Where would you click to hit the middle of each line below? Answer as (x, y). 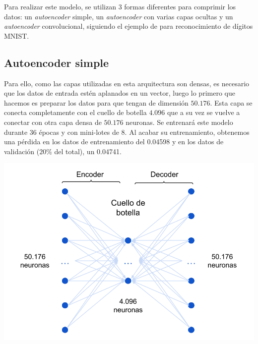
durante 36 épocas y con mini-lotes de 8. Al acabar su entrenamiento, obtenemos (127, 132)
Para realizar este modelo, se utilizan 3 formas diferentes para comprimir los (120, 6)
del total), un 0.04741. (88, 151)
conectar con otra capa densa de (53, 122)
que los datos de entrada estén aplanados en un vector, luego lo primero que (120, 93)
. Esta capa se (231, 102)
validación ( (22, 151)
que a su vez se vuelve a (203, 112)
